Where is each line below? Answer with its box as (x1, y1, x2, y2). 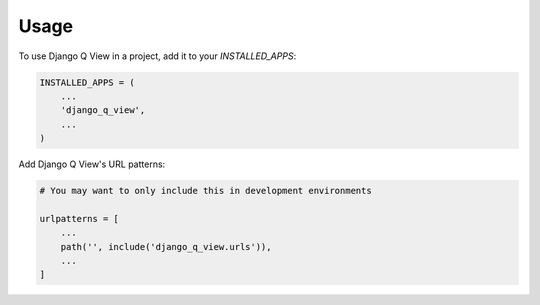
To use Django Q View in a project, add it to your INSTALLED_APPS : (18, 50, 297, 62)
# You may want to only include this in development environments (39, 185, 372, 197)
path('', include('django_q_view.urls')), (60, 241, 272, 252)
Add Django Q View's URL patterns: (18, 158, 166, 170)
